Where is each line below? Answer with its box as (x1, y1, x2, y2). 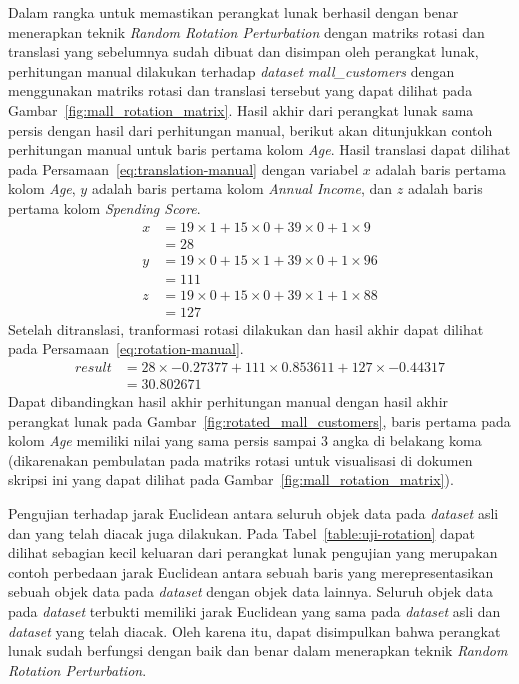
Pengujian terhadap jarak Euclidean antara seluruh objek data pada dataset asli (8, 502, 499, 523)
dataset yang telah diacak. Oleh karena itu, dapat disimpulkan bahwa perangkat (8, 620, 501, 641)
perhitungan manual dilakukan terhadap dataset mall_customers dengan (8, 60, 455, 81)
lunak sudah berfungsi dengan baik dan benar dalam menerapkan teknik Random (8, 640, 508, 661)
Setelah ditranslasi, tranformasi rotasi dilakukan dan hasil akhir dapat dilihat (8, 318, 484, 339)
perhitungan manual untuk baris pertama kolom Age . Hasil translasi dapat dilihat (8, 139, 511, 160)
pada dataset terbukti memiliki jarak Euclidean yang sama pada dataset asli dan (8, 600, 501, 621)
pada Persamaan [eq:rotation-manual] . (8, 338, 244, 359)
